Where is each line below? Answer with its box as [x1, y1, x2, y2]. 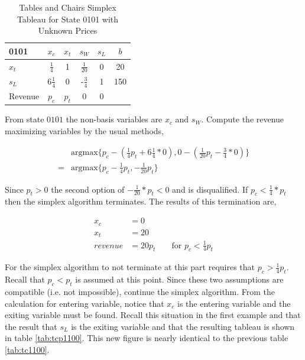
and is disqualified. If [172, 183, 248, 195]
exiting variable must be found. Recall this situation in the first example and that [5, 309, 301, 321]
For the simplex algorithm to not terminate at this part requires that [5, 261, 255, 273]
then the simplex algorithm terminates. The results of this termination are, [5, 195, 277, 207]
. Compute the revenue [201, 113, 284, 125]
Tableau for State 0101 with [17, 12, 119, 25]
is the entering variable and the [177, 297, 291, 309]
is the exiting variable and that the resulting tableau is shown [71, 320, 295, 332]
